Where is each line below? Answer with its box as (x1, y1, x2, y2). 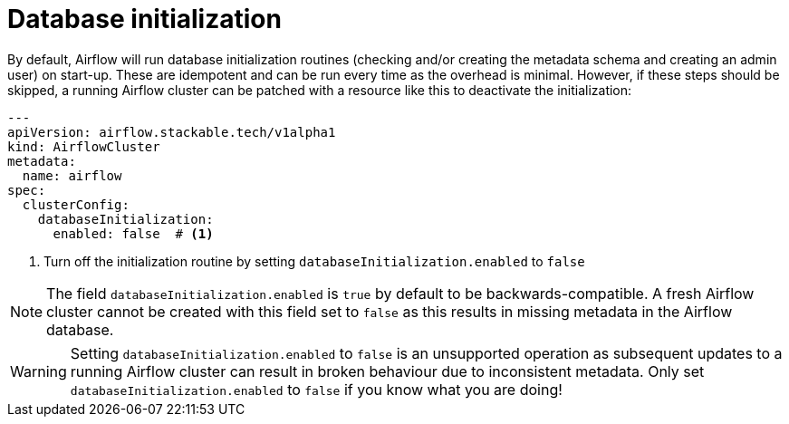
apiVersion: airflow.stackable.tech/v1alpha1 (7, 124, 336, 140)
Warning (10, 361, 67, 381)
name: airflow (22, 168, 122, 183)
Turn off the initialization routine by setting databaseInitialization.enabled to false (43, 253, 585, 269)
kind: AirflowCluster (7, 139, 160, 154)
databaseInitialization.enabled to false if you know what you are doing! (70, 380, 563, 399)
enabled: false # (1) (53, 226, 214, 241)
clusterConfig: (22, 197, 130, 212)
